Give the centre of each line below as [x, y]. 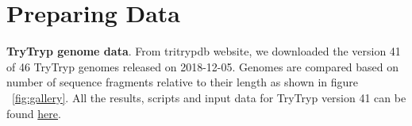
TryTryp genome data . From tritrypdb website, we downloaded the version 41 [204, 51]
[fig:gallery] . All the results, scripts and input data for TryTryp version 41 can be [209, 97]
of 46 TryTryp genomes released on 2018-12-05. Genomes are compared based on [203, 66]
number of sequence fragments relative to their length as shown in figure [183, 82]
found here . [34, 113]
